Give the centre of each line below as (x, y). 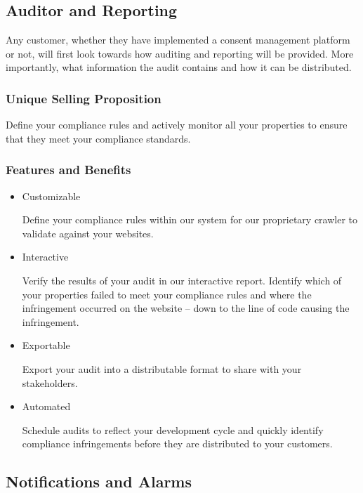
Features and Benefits (68, 170)
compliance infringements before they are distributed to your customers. (177, 443)
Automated (46, 406)
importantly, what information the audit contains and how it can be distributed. (179, 67)
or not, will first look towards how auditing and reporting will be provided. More (180, 53)
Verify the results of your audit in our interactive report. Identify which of (182, 280)
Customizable (51, 196)
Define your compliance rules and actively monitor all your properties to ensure (177, 125)
